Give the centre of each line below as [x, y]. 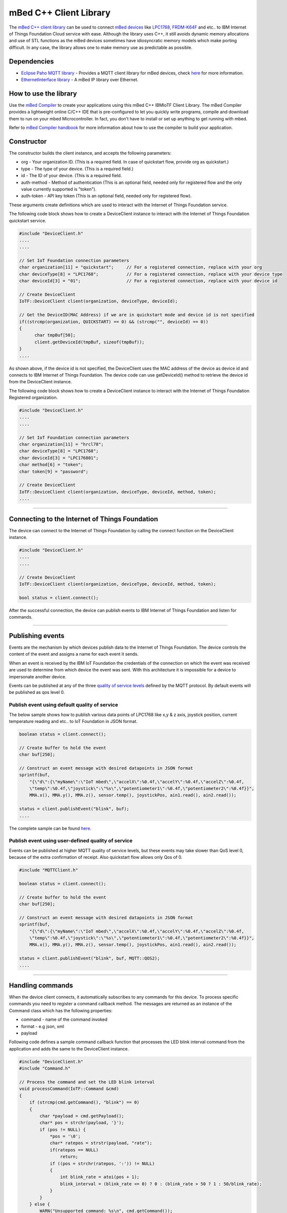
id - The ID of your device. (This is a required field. [72, 176]
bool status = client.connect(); [59, 598]
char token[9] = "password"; [54, 471]
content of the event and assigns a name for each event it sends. [74, 654]
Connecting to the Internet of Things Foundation [84, 519]
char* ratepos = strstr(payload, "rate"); [101, 1143]
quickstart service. [28, 220]
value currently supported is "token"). [59, 189]
